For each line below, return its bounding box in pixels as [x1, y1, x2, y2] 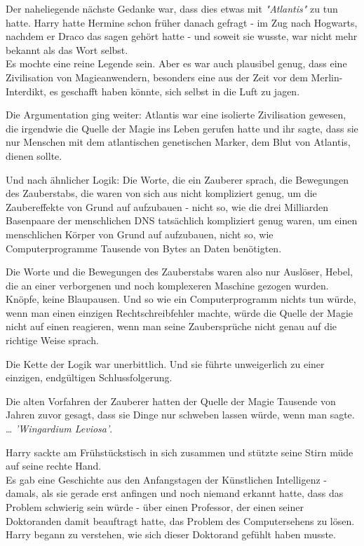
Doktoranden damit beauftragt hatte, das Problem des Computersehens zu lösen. [6, 513, 355, 528]
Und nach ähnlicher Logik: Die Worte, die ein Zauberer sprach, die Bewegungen [6, 172, 349, 186]
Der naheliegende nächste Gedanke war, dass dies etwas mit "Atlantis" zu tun [6, 1, 338, 15]
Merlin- [311, 69, 343, 84]
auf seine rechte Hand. [6, 458, 102, 473]
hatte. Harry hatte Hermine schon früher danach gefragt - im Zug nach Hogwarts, [6, 15, 358, 29]
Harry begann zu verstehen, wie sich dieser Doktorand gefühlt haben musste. [6, 527, 336, 542]
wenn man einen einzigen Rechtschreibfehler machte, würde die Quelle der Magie [6, 305, 353, 320]
